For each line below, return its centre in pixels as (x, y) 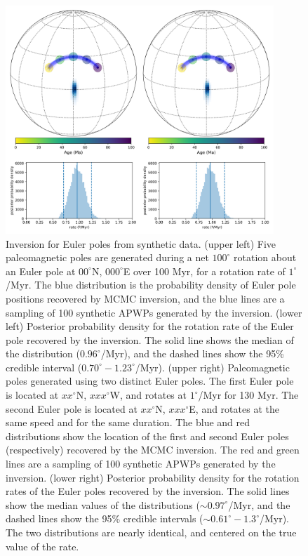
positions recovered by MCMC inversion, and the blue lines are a (145, 298)
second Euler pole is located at (72, 408)
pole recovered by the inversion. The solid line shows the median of (150, 339)
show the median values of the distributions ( (103, 504)
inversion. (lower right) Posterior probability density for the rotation (153, 477)
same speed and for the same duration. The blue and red (128, 422)
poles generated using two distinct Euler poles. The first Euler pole (150, 381)
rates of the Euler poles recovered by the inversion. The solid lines (148, 491)
